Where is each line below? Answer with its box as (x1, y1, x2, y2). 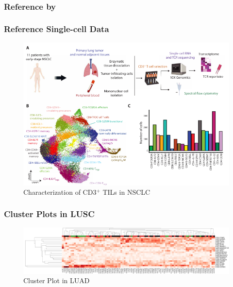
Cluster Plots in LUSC (4, 207, 95, 219)
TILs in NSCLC (102, 187, 150, 197)
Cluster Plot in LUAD (23, 275, 90, 286)
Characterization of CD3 (23, 187, 97, 197)
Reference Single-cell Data (4, 22, 109, 34)
